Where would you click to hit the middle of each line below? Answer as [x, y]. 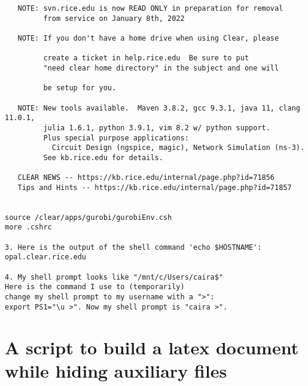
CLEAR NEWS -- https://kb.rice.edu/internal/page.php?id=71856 [146, 178]
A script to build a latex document [152, 347]
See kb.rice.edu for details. [103, 157]
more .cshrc [28, 227]
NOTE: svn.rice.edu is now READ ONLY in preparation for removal [150, 8]
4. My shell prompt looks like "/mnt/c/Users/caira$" [114, 277]
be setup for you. [80, 88]
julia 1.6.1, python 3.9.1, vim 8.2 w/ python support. [157, 128]
